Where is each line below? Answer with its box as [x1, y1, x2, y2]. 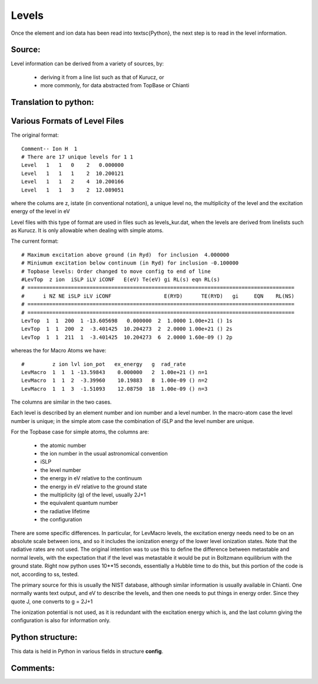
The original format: [11, 131, 59, 138]
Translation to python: [11, 97, 94, 107]
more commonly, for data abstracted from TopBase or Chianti [40, 82, 190, 89]
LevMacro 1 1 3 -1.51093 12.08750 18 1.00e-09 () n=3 [21, 385, 208, 392]
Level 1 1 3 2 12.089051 [21, 186, 124, 193]
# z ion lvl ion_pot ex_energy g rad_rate [21, 361, 186, 368]
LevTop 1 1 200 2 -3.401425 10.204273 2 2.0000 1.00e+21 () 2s [21, 326, 233, 332]
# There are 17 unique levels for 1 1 [21, 153, 134, 160]
